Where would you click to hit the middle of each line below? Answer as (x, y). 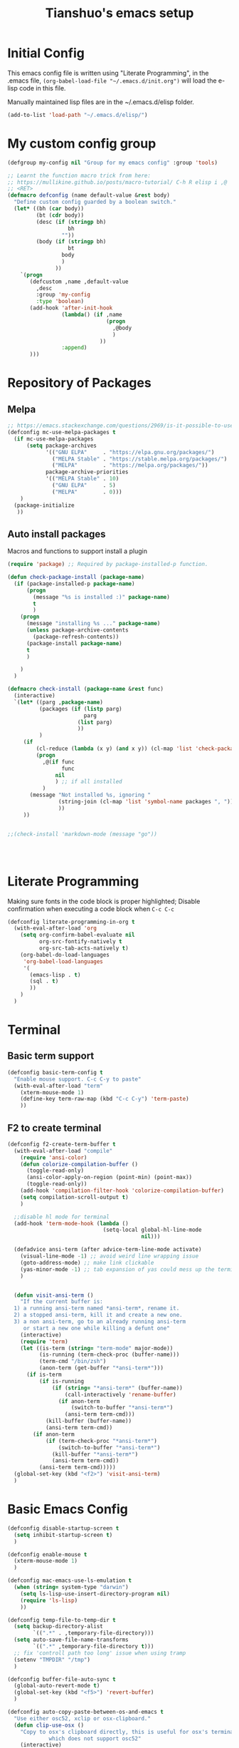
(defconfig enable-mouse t (47, 1554)
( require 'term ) (44, 1342)
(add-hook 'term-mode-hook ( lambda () (71, 1223)
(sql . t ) (44, 982)
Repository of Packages (79, 383)
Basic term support (51, 1056)
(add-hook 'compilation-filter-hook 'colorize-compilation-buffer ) (122, 1191)
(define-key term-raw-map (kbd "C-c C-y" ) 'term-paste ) (105, 1099)
